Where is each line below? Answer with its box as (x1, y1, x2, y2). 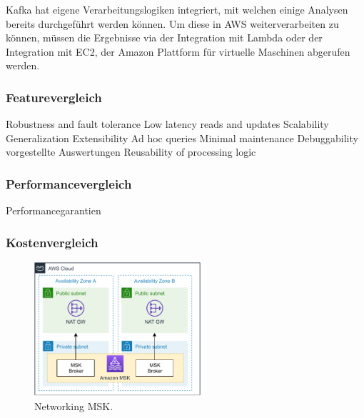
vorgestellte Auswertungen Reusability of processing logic (6, 144, 256, 159)
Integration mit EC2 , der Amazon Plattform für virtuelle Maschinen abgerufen (6, 44, 350, 59)
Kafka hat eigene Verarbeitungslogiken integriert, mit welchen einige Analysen (6, 2, 348, 16)
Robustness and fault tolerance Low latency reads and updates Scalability (6, 116, 329, 131)
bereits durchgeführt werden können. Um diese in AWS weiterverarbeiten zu (6, 16, 339, 31)
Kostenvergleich (6, 233, 98, 251)
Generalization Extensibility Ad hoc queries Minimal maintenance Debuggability (6, 130, 358, 145)
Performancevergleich (6, 174, 132, 192)
